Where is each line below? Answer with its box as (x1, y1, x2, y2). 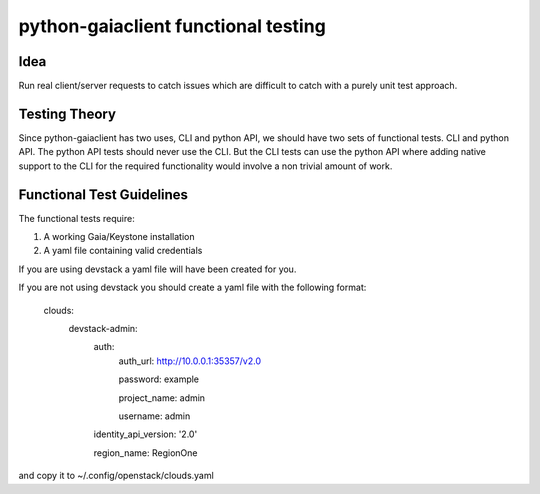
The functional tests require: (18, 212, 135, 224)
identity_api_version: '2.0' (93, 428, 198, 440)
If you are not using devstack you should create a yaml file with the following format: (18, 281, 367, 294)
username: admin (118, 410, 191, 422)
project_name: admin (118, 391, 205, 404)
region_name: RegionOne (93, 446, 198, 459)
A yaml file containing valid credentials (43, 245, 203, 257)
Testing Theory (18, 105, 117, 122)
